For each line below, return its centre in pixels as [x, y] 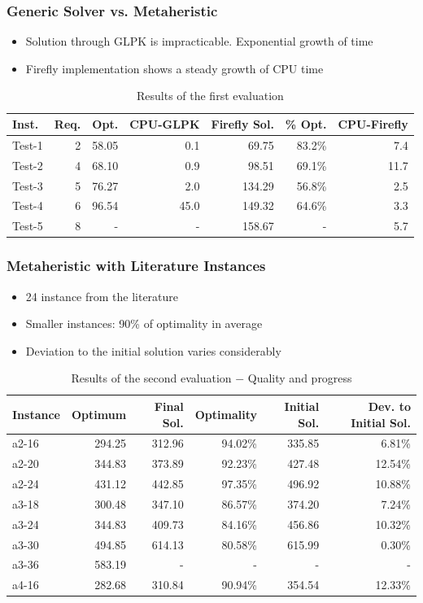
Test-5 [28, 226]
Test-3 [28, 185]
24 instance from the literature [102, 296]
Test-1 [28, 144]
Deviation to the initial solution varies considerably [153, 350]
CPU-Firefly [373, 124]
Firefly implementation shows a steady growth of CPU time [174, 68]
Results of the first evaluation [210, 96]
